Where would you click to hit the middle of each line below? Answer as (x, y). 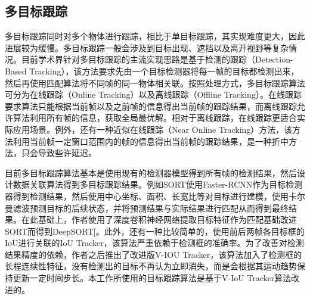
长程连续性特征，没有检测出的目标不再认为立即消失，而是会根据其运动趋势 (151, 266)
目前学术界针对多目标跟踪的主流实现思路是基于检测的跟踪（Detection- (157, 59)
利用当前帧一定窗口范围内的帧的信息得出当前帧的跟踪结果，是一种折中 (151, 141)
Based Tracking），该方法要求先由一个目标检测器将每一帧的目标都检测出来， (152, 71)
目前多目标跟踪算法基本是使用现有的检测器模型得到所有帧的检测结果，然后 (151, 172)
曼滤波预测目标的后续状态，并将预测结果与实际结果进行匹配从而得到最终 (147, 208)
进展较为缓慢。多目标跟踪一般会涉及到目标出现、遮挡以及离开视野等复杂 (147, 47)
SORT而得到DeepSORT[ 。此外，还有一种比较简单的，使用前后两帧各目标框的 (155, 231)
